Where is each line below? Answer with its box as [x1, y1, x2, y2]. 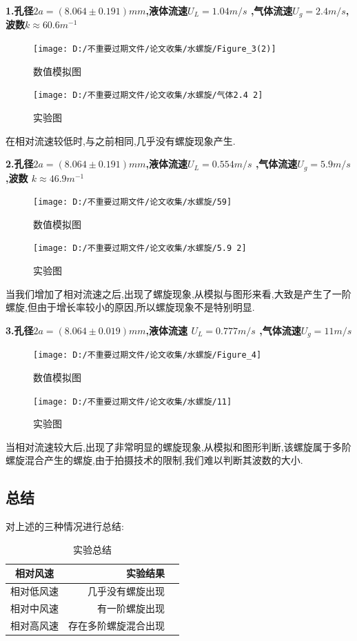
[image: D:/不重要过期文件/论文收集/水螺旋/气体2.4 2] [33, 90, 263, 101]
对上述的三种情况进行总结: [6, 519, 124, 533]
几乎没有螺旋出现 [88, 584, 165, 598]
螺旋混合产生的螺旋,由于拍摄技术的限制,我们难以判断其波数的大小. [6, 453, 303, 467]
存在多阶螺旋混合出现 [68, 618, 165, 632]
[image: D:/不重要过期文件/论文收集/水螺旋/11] [33, 396, 232, 407]
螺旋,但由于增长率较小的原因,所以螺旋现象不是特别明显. [6, 300, 255, 314]
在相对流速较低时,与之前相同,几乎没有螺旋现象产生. [6, 133, 236, 147]
